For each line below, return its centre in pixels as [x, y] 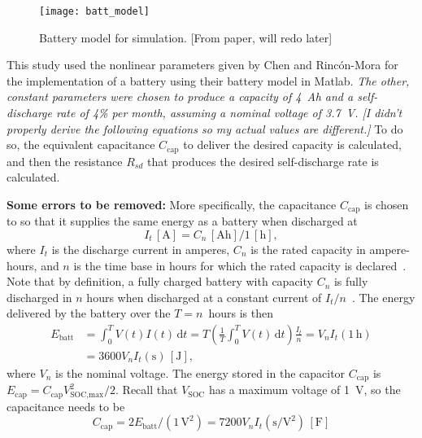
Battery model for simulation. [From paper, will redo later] [186, 37]
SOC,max [87, 394]
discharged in [39, 297]
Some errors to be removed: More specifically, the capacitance [172, 204]
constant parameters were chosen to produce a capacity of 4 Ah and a [180, 96]
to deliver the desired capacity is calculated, [292, 145]
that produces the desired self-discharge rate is [263, 161]
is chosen [387, 204]
